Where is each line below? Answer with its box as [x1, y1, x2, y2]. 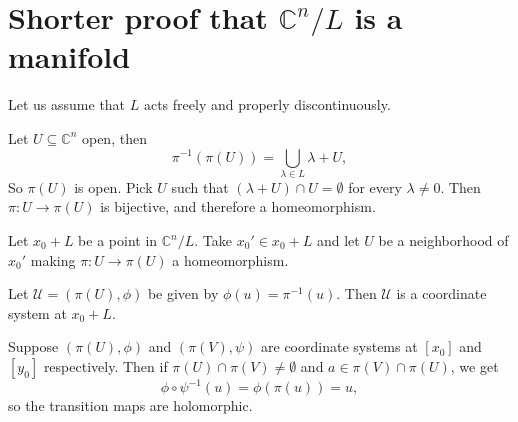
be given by [147, 283, 219, 304]
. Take [194, 230, 233, 251]
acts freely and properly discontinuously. [143, 94, 391, 115]
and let [316, 230, 360, 251]
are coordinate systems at [261, 336, 418, 357]
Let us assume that [8, 94, 126, 115]
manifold [8, 36, 131, 77]
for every [348, 176, 402, 197]
